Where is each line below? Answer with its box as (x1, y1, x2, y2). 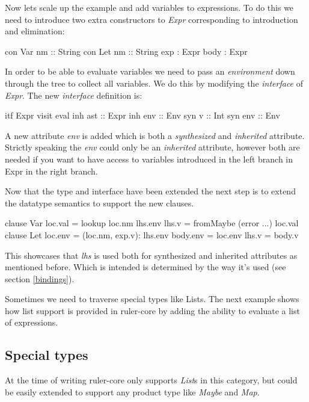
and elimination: (5, 25, 65, 37)
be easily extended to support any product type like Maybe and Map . (5, 385, 260, 398)
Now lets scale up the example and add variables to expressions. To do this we (5, 1, 294, 13)
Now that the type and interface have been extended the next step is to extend (5, 185, 296, 197)
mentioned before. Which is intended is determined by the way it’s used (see (5, 261, 286, 273)
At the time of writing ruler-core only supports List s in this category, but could (5, 374, 298, 386)
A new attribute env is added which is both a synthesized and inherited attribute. (5, 129, 305, 141)
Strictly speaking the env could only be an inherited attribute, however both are (5, 141, 300, 153)
